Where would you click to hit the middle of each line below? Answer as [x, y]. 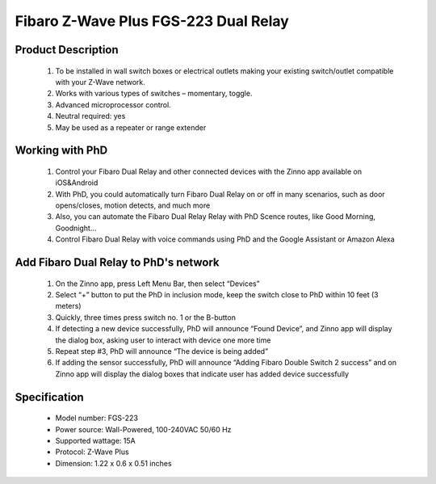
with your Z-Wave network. [100, 82]
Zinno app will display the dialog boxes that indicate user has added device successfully [202, 374]
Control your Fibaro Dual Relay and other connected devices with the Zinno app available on [209, 171]
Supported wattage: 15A [96, 440]
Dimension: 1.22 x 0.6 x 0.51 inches [114, 463]
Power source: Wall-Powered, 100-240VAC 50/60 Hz [143, 429]
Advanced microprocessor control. [113, 104]
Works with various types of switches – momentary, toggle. [154, 94]
